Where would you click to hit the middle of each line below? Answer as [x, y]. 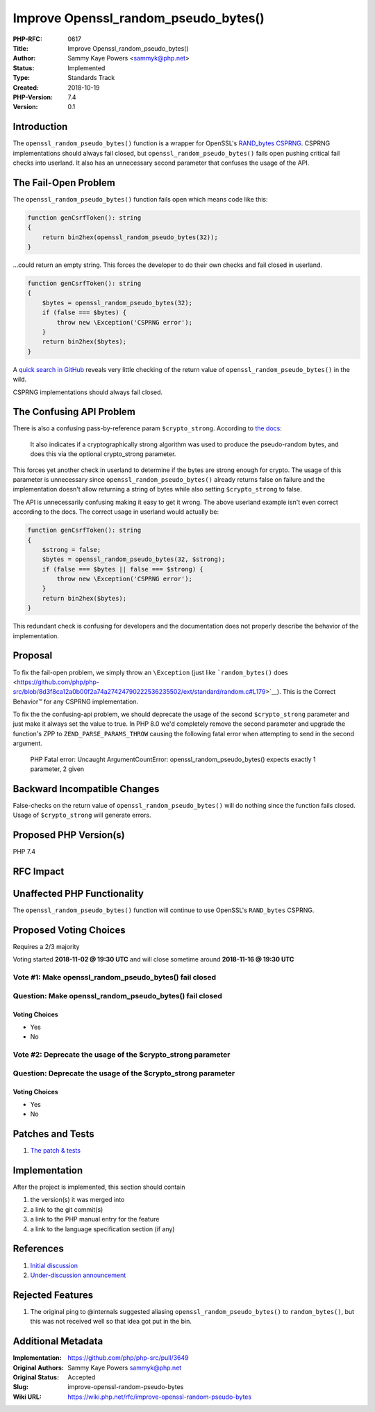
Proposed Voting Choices [69, 930]
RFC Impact [39, 871]
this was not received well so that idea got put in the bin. [111, 1322]
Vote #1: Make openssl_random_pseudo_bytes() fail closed [115, 977]
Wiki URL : [27, 1397]
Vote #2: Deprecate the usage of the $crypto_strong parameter [122, 1055]
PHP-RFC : [28, 39]
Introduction [40, 127]
